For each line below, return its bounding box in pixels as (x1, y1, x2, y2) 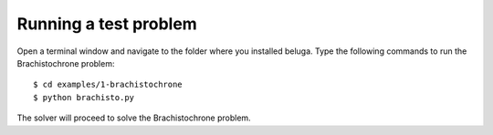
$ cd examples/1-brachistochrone (33, 79, 183, 90)
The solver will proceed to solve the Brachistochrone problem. (16, 112, 251, 123)
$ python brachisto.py (33, 92, 135, 102)
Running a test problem (16, 14, 198, 34)
